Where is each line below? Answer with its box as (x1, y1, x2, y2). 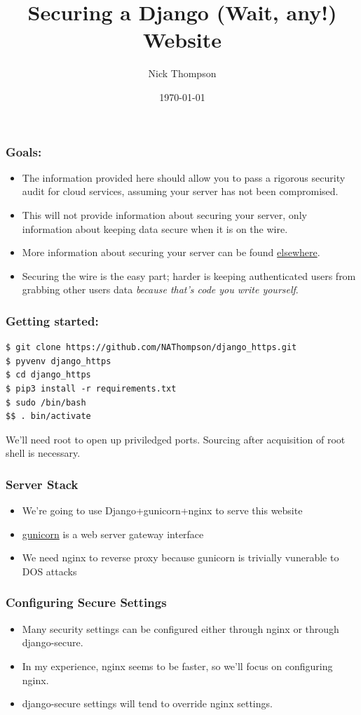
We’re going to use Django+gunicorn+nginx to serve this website (22, 503, 303, 518)
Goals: (6, 142, 42, 160)
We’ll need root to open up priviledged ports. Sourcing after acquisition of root (6, 432, 346, 446)
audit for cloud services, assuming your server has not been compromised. (22, 184, 339, 199)
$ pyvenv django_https (6, 356, 111, 366)
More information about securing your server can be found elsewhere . (22, 245, 320, 260)
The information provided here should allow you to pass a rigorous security (22, 170, 346, 185)
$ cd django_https (6, 370, 91, 380)
